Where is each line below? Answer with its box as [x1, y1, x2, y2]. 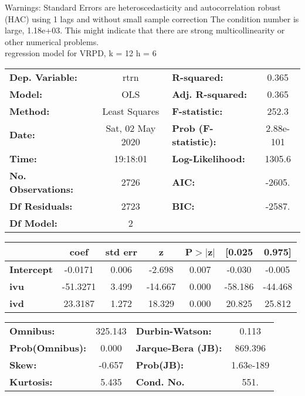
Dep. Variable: [9, 70, 77, 84]
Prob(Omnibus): [9, 340, 87, 354]
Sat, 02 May [106, 121, 156, 135]
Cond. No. [135, 374, 185, 388]
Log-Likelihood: [172, 151, 245, 165]
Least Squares [102, 104, 160, 118]
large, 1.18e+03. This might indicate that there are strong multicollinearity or [5, 24, 285, 36]
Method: [9, 104, 50, 118]
